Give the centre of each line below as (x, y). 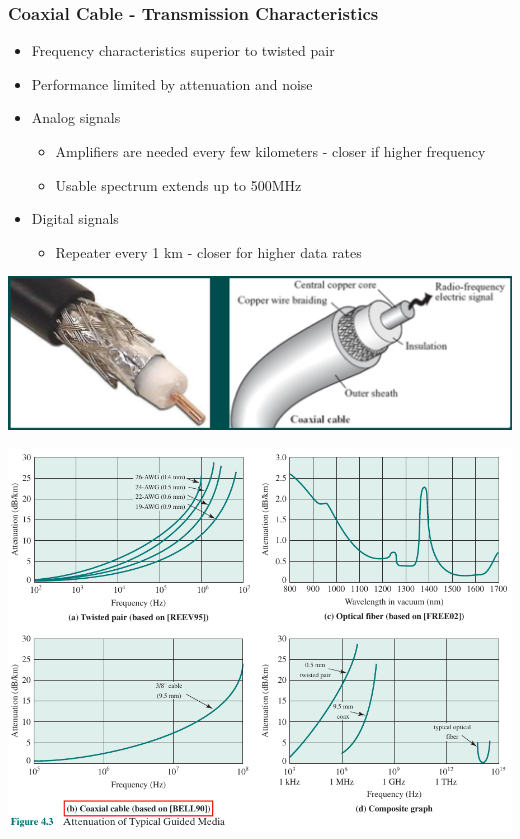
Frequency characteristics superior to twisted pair (183, 50)
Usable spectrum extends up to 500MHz (178, 184)
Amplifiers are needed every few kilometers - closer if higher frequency (270, 151)
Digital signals (75, 218)
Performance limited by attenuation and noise (172, 83)
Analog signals (76, 117)
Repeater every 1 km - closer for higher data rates (208, 251)
